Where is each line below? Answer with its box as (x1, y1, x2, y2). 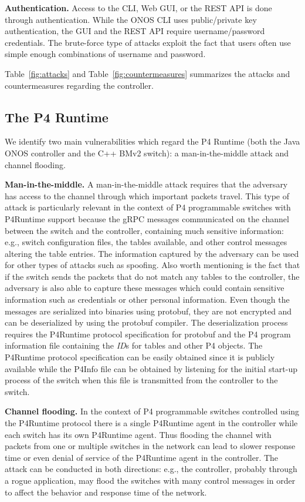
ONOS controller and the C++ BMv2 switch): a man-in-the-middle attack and (5, 146, 289, 159)
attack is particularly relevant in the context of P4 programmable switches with (5, 201, 291, 213)
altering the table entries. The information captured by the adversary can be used (5, 247, 299, 259)
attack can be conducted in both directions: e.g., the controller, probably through (5, 463, 297, 475)
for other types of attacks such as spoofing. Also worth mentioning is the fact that (5, 259, 300, 271)
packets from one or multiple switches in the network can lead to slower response (5, 440, 296, 452)
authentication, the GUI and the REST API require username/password (5, 25, 265, 37)
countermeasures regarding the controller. (5, 79, 154, 91)
